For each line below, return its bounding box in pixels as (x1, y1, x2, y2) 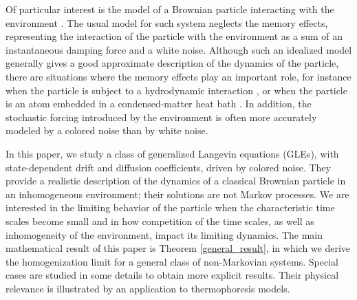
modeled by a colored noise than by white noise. (6, 123, 208, 138)
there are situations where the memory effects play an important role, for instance (6, 69, 351, 83)
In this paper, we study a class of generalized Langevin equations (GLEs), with (6, 146, 339, 160)
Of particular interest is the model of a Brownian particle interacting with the (6, 2, 334, 16)
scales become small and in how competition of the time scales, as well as (6, 213, 314, 228)
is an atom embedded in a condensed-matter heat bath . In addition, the (6, 96, 312, 111)
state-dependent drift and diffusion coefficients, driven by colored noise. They (6, 160, 331, 174)
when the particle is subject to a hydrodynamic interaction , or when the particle (6, 83, 347, 97)
